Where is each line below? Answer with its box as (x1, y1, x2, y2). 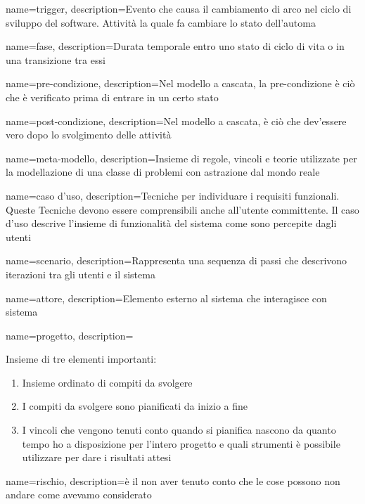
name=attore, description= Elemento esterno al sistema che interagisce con (6, 290, 327, 305)
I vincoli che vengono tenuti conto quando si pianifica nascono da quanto (22, 422, 336, 437)
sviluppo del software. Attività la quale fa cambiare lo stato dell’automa (6, 15, 316, 30)
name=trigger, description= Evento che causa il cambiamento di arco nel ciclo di (6, 1, 352, 15)
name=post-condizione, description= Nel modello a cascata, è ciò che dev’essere (6, 113, 347, 128)
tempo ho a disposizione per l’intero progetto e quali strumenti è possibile (22, 436, 340, 451)
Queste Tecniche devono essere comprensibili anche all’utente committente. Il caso (6, 202, 359, 217)
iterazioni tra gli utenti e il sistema (6, 266, 155, 281)
